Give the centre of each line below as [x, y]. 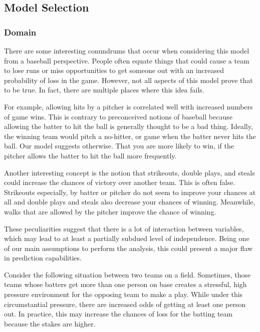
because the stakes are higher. [50, 323]
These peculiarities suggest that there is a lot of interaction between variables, [124, 228]
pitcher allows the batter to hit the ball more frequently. [90, 155]
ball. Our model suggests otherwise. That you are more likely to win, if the [119, 146]
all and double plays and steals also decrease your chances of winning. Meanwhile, [130, 202]
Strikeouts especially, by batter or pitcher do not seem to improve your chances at [130, 192]
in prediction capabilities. [43, 258]
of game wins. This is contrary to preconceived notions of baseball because [118, 116]
